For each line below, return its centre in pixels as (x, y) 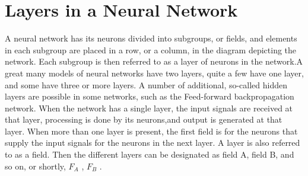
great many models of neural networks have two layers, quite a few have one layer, (154, 73)
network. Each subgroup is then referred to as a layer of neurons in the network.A (154, 61)
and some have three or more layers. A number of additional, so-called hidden (146, 84)
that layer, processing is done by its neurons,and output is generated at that (144, 119)
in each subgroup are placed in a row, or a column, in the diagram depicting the (151, 49)
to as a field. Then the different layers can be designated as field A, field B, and (150, 154)
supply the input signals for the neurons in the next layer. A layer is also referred (153, 143)
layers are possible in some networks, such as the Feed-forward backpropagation (150, 96)
